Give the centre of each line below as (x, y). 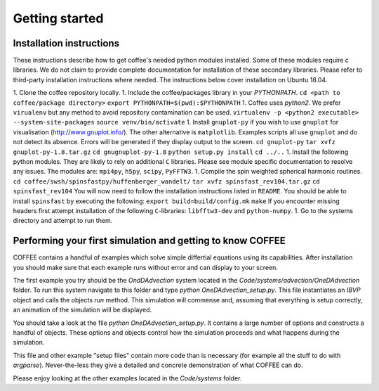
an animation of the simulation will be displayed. (82, 310)
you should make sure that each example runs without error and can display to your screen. (146, 267)
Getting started (58, 18)
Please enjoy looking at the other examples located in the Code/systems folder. (127, 378)
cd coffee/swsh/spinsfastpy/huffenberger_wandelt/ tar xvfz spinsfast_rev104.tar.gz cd (167, 181)
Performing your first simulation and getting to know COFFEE (149, 241)
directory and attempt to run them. (63, 221)
